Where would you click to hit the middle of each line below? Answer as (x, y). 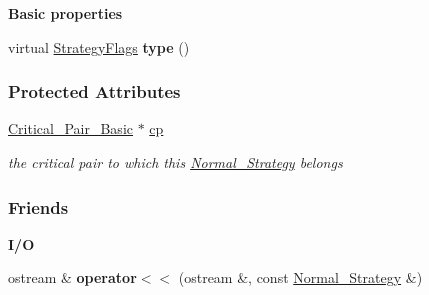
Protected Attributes (94, 91)
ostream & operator (72, 277)
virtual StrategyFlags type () (99, 46)
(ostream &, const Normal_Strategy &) (300, 277)
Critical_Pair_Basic (70, 128)
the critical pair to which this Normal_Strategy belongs (175, 162)
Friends (38, 206)
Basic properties (65, 13)
